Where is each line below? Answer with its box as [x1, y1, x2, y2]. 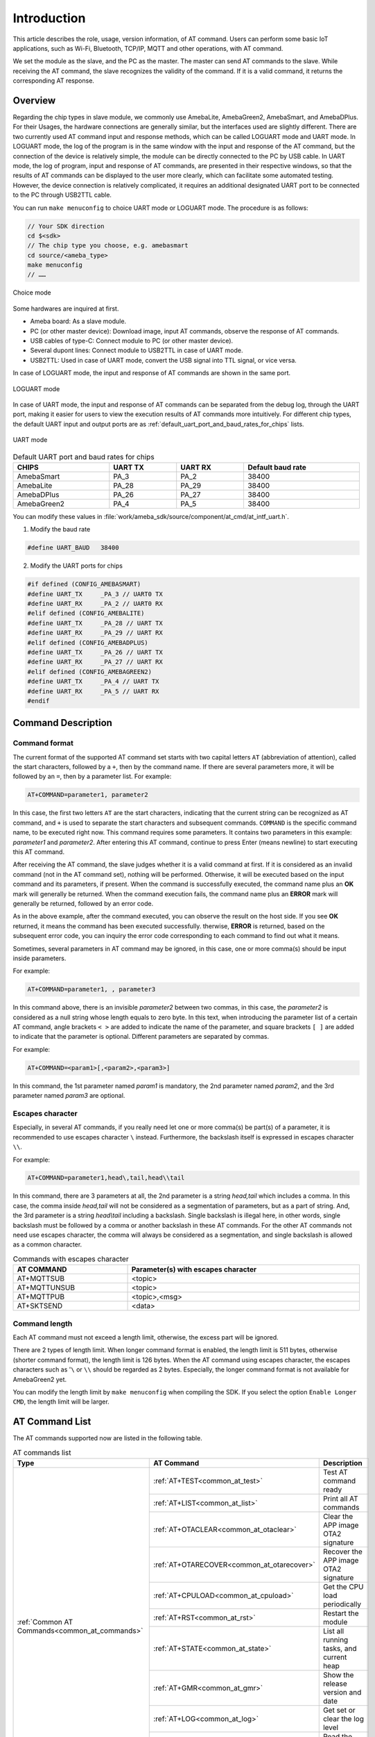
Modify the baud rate [30, 525, 91, 534]
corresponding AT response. [12, 76, 95, 85]
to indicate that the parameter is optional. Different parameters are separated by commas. [12, 1032, 270, 1041]
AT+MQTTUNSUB [17, 1283, 76, 1292]
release [322, 1679, 348, 1688]
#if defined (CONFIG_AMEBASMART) [27, 580, 141, 588]
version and [322, 1687, 362, 1697]
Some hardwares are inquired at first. [12, 304, 119, 313]
